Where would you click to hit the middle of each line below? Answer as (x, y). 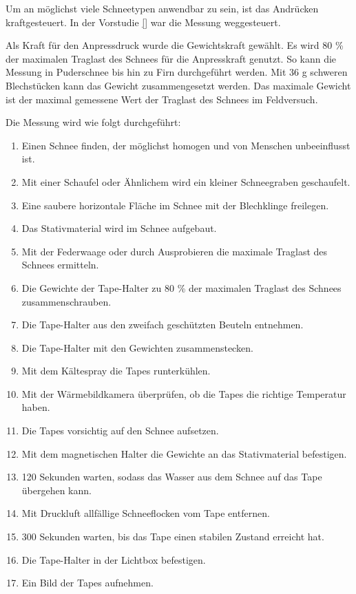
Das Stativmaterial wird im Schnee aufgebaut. (119, 228)
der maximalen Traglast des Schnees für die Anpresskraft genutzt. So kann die (171, 58)
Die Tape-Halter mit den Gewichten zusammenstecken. (137, 347)
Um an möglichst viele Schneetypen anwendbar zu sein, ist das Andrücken (162, 8)
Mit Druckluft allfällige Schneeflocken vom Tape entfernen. (146, 513)
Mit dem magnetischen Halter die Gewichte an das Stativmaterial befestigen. (184, 453)
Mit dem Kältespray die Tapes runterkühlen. (116, 371)
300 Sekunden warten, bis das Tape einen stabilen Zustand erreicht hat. (173, 537)
